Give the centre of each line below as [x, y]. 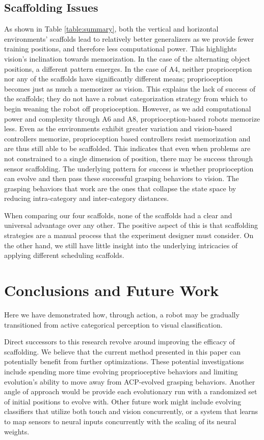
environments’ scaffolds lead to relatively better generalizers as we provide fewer [129, 38]
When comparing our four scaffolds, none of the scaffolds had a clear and [118, 215]
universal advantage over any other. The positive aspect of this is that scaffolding [131, 225]
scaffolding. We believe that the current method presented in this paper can [122, 351]
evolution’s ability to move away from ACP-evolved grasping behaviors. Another [130, 381]
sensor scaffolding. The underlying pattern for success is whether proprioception [129, 168]
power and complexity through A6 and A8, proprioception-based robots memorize [132, 118]
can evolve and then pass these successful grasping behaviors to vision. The [122, 178]
